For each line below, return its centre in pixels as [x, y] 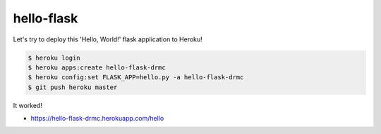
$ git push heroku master [73, 87]
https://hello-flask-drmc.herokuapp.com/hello [97, 119]
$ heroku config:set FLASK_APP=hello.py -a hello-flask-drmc [136, 78]
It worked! [28, 105]
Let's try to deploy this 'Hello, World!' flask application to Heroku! [108, 39]
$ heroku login [54, 58]
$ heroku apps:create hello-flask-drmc [97, 67]
